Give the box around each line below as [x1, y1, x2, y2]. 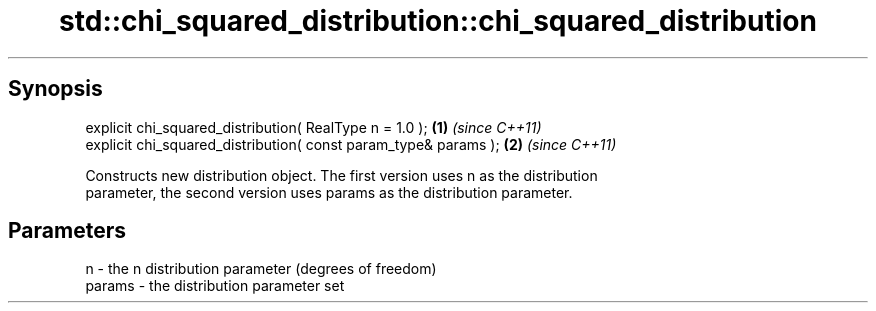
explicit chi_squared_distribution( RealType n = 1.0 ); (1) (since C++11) [85, 118, 542, 136]
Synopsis [8, 76, 103, 102]
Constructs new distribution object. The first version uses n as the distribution [85, 166, 598, 184]
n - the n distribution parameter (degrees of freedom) [85, 260, 437, 278]
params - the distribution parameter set [85, 277, 345, 295]
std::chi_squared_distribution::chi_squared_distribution [59, 4, 817, 38]
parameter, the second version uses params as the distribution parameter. [85, 183, 573, 201]
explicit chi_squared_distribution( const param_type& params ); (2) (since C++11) [85, 135, 617, 153]
